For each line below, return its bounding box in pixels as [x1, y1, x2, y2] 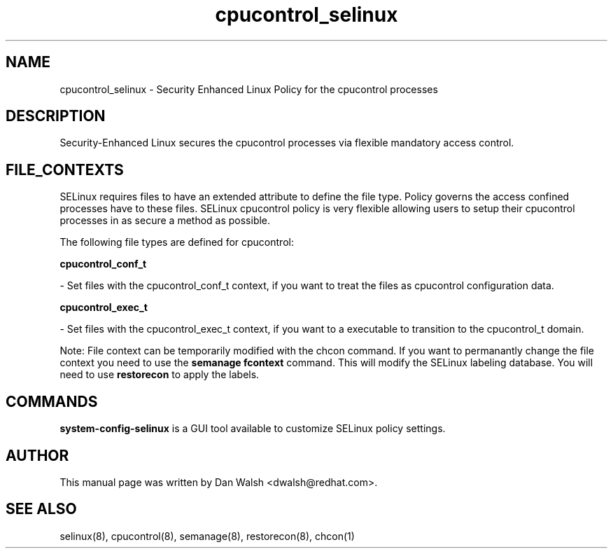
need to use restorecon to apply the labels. [59, 368, 260, 381]
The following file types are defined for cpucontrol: [59, 236, 294, 249]
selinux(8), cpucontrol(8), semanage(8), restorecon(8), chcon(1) [59, 529, 355, 542]
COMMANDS [6, 392, 98, 410]
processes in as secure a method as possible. [59, 214, 271, 227]
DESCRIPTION [6, 107, 106, 125]
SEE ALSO [6, 500, 77, 518]
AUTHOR [6, 446, 69, 464]
